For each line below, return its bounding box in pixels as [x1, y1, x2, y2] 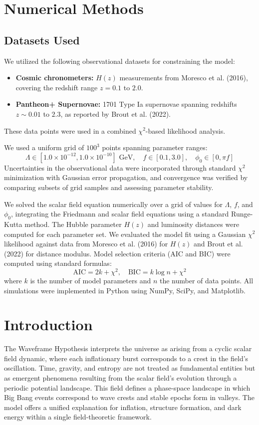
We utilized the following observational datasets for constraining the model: [4, 55, 235, 66]
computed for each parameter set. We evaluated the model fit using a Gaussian [4, 228, 246, 239]
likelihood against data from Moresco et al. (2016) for [4, 238, 168, 249]
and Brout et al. [194, 238, 243, 249]
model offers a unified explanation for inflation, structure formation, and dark [4, 402, 242, 412]
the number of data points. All [159, 275, 254, 285]
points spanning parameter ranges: [102, 142, 208, 153]
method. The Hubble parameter [24, 218, 122, 229]
